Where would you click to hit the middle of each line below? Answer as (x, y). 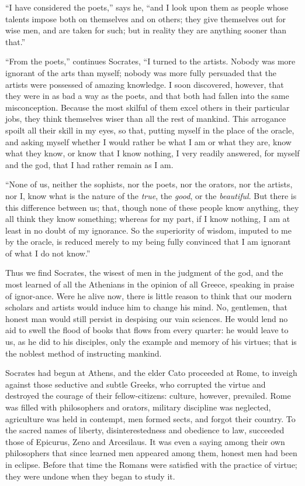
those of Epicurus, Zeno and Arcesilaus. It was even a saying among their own (145, 441)
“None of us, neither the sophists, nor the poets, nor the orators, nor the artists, (149, 184)
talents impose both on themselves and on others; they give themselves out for (146, 18)
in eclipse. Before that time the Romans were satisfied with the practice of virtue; (151, 464)
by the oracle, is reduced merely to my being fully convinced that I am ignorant (148, 242)
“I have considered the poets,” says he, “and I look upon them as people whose (147, 7)
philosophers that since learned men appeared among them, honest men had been (151, 453)
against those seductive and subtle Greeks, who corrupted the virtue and (136, 384)
